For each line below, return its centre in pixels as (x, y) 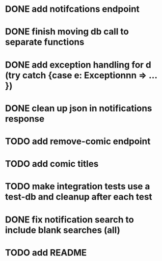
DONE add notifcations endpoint (72, 9)
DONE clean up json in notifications (79, 108)
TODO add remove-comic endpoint (78, 141)
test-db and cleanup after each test (79, 197)
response (25, 119)
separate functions (45, 42)
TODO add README (46, 252)
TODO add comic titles (52, 164)
